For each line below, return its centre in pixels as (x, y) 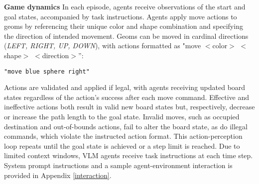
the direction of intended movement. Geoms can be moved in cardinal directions (126, 36)
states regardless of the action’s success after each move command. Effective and (127, 97)
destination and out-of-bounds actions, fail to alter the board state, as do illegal (126, 126)
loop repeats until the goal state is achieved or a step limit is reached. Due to (122, 145)
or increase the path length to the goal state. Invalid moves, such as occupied (122, 116)
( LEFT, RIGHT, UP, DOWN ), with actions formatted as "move (103, 46)
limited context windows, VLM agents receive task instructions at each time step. (129, 155)
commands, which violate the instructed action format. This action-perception (123, 136)
